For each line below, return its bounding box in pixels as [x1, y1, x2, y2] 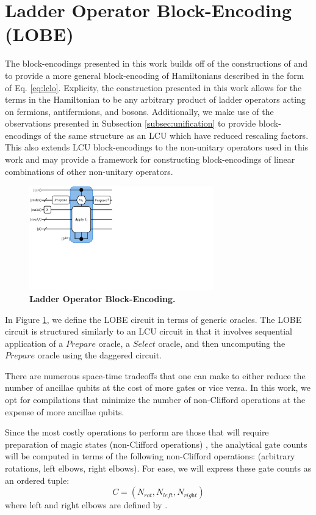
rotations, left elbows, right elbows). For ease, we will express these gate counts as [5, 462, 312, 475]
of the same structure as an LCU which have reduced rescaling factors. [44, 128, 309, 141]
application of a [5, 336, 63, 349]
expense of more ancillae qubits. [5, 405, 124, 418]
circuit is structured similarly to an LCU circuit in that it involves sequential [5, 325, 292, 338]
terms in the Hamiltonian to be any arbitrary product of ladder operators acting [5, 93, 306, 106]
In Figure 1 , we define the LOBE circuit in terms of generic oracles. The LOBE [5, 313, 302, 325]
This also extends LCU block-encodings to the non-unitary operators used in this [5, 141, 309, 154]
